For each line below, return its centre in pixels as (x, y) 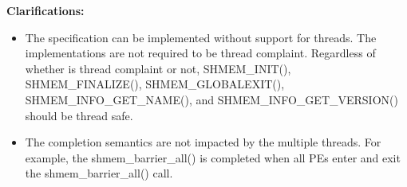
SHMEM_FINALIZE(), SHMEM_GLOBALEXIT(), (155, 84)
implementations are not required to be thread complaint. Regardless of (200, 53)
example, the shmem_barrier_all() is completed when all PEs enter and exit (213, 157)
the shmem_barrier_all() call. (99, 173)
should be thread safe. (79, 115)
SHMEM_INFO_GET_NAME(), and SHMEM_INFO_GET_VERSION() (211, 99)
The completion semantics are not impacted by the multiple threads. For (203, 142)
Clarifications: (45, 10)
